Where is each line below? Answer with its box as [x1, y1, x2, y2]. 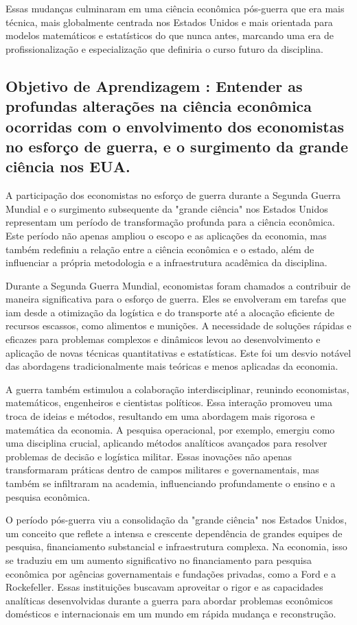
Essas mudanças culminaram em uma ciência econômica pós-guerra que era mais [5, 1, 345, 15]
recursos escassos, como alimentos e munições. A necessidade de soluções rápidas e [5, 318, 352, 333]
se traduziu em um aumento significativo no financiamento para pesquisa [5, 552, 312, 567]
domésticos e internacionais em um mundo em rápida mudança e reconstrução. [5, 606, 336, 621]
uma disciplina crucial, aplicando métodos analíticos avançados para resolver [5, 436, 327, 450]
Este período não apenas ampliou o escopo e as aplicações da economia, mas [5, 228, 327, 242]
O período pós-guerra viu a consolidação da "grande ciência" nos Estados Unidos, [5, 512, 347, 527]
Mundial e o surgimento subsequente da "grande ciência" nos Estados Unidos [5, 201, 328, 215]
